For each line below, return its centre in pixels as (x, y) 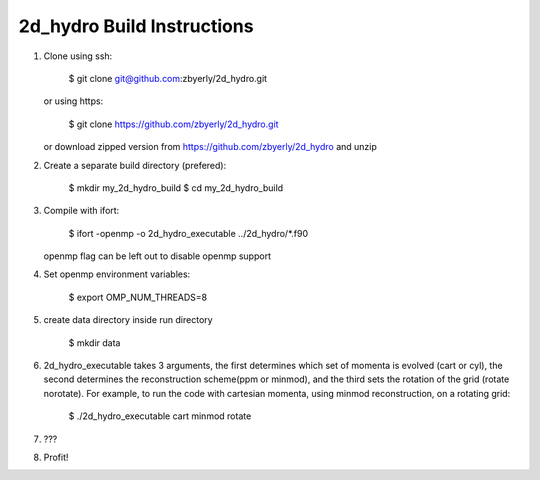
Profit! (56, 457)
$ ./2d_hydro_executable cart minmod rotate (160, 416)
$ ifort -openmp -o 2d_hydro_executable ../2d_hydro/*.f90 (188, 233)
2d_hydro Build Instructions (136, 26)
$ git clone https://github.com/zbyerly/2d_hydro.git (173, 124)
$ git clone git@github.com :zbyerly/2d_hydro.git (168, 78)
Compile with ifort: (81, 211)
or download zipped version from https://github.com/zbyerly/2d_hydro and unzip (210, 147)
